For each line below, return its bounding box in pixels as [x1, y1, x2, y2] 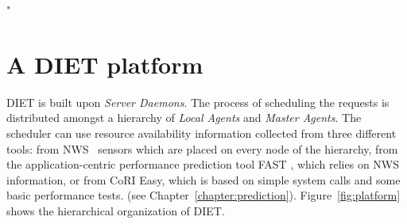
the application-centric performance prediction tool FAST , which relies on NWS [6, 156, 400, 173]
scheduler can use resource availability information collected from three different [6, 124, 397, 141]
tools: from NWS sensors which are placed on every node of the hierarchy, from [6, 140, 398, 157]
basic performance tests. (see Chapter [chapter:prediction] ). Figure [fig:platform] [6, 187, 401, 203]
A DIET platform [6, 47, 203, 80]
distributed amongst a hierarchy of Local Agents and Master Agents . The [6, 109, 362, 126]
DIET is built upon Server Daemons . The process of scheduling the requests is [6, 93, 390, 110]
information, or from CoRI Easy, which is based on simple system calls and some [6, 171, 401, 188]
